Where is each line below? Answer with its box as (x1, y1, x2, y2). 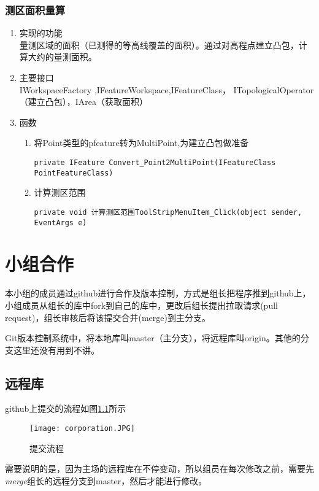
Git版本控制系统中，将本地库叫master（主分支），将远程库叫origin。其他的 (5, 331, 301, 344)
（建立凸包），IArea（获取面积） (19, 95, 148, 108)
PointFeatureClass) (34, 168, 113, 177)
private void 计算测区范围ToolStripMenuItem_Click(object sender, (34, 207, 302, 217)
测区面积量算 (5, 2, 66, 17)
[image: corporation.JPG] (29, 424, 135, 433)
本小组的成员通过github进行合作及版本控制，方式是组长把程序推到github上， (5, 287, 311, 300)
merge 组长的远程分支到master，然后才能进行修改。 (5, 474, 207, 487)
